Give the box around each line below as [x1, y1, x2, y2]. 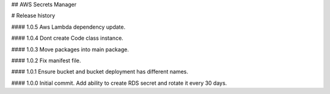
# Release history [11, 12, 56, 20]
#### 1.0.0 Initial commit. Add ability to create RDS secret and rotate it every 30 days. [11, 79, 227, 87]
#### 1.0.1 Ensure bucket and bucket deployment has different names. [11, 68, 189, 76]
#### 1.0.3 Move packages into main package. [11, 46, 130, 53]
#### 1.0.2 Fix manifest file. [11, 57, 81, 64]
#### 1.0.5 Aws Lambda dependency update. [11, 23, 126, 31]
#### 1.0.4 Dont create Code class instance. [11, 34, 123, 42]
